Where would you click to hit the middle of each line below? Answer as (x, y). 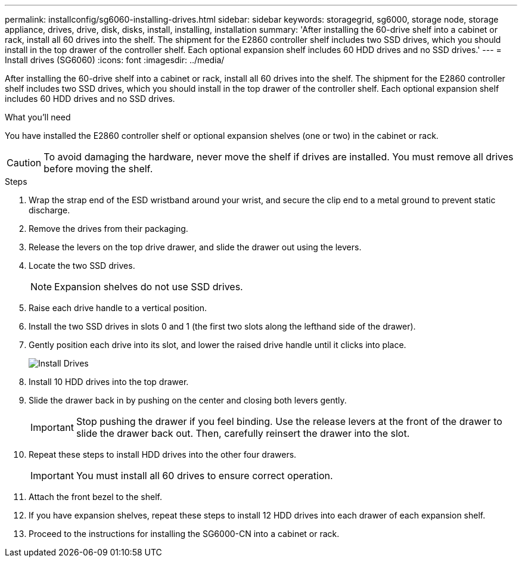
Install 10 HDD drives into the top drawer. (109, 382)
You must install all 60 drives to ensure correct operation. (204, 476)
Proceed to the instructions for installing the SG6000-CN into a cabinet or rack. (184, 534)
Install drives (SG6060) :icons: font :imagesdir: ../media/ (115, 60)
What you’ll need (38, 117)
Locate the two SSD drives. (82, 266)
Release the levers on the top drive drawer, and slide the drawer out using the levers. (195, 247)
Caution (24, 163)
